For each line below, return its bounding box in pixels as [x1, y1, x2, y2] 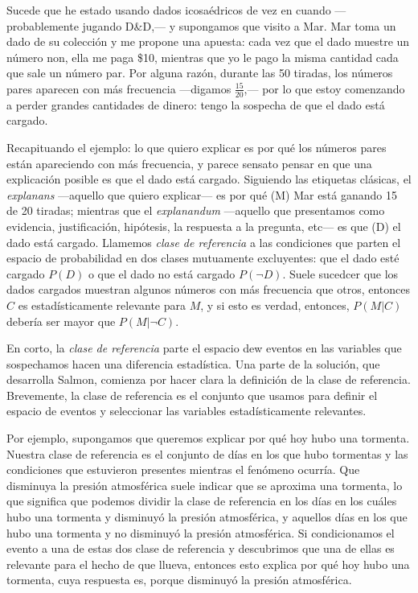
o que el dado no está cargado [88, 265, 236, 282]
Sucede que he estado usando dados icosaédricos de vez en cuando [6, 2, 331, 18]
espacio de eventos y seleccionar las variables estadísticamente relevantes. [6, 402, 367, 419]
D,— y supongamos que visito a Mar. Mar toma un [142, 17, 396, 34]
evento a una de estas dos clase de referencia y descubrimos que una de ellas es [6, 540, 395, 557]
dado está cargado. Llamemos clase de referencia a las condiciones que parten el [6, 233, 401, 250]
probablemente [6, 17, 79, 34]
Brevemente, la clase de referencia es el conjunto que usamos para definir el [6, 386, 378, 403]
